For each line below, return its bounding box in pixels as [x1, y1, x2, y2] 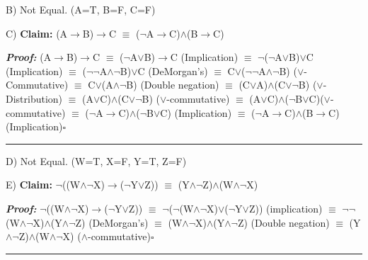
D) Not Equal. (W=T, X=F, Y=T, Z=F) [6, 153, 187, 168]
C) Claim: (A [6, 26, 68, 40]
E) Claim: [6, 177, 52, 192]
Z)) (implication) [248, 200, 323, 215]
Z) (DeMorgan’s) [75, 215, 149, 230]
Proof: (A [6, 50, 52, 64]
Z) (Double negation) [237, 215, 330, 230]
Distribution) [6, 91, 63, 106]
